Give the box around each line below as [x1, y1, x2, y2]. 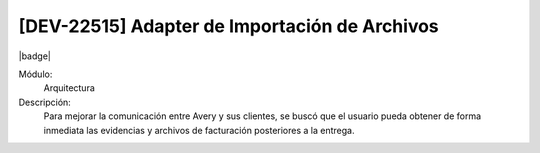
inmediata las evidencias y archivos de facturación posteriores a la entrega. [43, 124, 355, 136]
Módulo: [18, 68, 53, 80]
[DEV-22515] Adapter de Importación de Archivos [18, 15, 439, 37]
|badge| [18, 50, 52, 62]
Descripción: [18, 96, 72, 108]
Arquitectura [43, 82, 95, 94]
